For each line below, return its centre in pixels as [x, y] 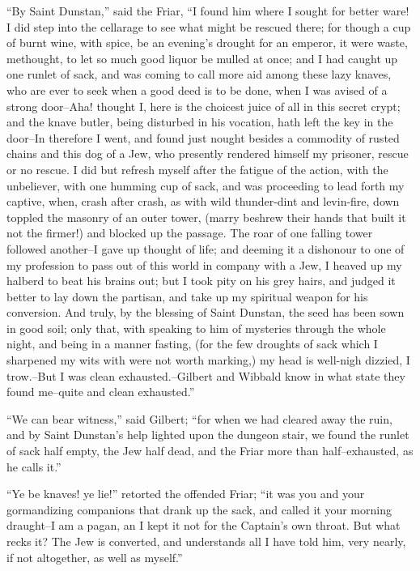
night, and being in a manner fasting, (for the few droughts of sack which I [192, 344]
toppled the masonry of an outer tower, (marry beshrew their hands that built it [206, 217]
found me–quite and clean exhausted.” [101, 392]
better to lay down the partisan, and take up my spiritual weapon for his [187, 296]
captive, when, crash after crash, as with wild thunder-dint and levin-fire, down [203, 201]
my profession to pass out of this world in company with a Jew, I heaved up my [204, 264]
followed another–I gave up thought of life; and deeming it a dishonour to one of [206, 248]
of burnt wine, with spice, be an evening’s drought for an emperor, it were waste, [207, 43]
